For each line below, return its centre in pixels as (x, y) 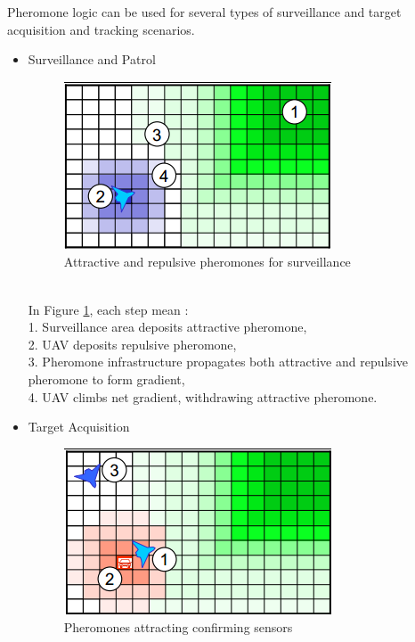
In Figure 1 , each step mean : (108, 309)
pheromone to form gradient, (106, 379)
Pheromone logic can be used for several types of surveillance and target (204, 12)
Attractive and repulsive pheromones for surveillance (207, 262)
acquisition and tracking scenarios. (101, 29)
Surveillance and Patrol (92, 59)
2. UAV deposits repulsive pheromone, (132, 344)
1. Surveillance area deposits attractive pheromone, (167, 327)
